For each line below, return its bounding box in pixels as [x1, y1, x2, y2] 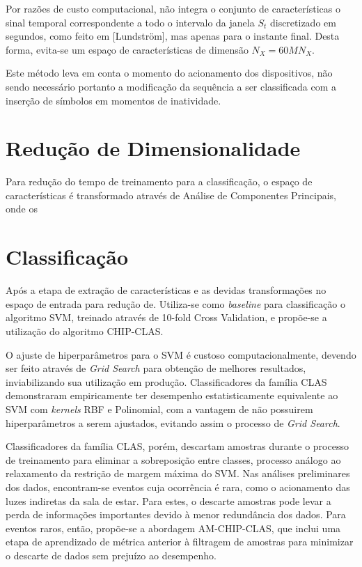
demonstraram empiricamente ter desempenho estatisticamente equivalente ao [6, 388, 338, 403]
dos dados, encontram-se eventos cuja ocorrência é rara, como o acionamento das [6, 479, 350, 494]
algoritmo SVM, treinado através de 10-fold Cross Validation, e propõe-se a [6, 310, 327, 325]
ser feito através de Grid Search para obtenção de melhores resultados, [6, 361, 306, 375]
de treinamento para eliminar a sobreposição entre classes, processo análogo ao [6, 452, 341, 467]
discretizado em [269, 15, 336, 29]
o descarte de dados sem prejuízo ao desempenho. [6, 547, 217, 562]
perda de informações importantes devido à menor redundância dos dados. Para [6, 507, 346, 522]
